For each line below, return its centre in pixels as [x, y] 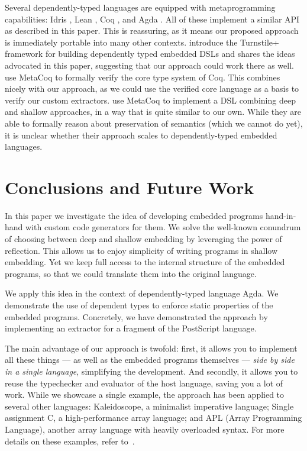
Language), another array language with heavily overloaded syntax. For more [145, 429]
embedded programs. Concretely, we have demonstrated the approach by [136, 316]
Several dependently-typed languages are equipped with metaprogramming [140, 7]
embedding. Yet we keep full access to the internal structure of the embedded [145, 262]
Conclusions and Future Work [130, 187]
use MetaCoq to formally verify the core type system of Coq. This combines [143, 77]
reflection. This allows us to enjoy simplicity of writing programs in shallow [141, 250]
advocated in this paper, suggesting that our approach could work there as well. [149, 65]
